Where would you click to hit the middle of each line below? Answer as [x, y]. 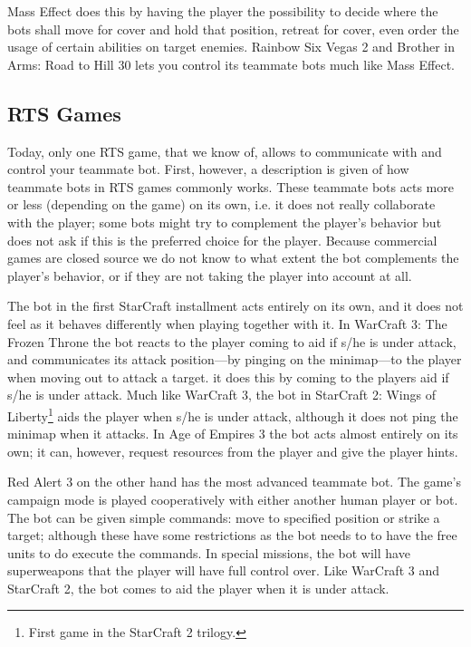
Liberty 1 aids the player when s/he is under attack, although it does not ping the [233, 414]
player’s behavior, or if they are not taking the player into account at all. [210, 275]
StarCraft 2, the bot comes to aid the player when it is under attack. [198, 588]
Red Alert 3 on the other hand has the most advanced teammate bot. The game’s [234, 482]
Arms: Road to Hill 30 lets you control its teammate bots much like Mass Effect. [231, 64]
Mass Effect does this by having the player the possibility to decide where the [223, 11]
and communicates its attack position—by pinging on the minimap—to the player [235, 359]
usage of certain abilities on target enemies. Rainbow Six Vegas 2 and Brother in [231, 47]
